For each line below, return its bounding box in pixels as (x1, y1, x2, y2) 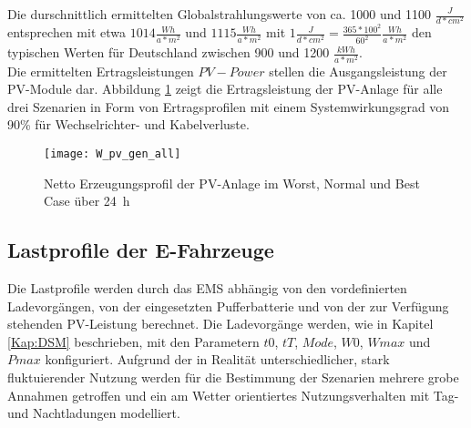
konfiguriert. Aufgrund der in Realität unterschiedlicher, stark (45, 350, 390, 369)
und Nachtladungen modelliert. (7, 403, 180, 423)
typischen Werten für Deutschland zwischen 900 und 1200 (7, 43, 330, 62)
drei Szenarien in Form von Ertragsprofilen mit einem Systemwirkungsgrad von (7, 97, 450, 116)
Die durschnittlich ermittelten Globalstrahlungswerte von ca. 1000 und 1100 (7, 5, 432, 23)
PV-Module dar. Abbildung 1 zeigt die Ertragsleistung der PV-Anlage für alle (7, 79, 443, 98)
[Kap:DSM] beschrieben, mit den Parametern (7, 331, 260, 351)
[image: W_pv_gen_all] (44, 147, 181, 160)
